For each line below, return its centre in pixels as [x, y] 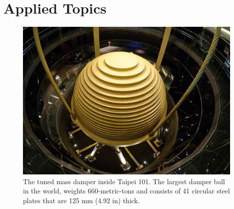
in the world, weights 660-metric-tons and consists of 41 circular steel [127, 191]
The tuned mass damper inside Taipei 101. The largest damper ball [124, 181]
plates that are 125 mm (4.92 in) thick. [81, 200]
